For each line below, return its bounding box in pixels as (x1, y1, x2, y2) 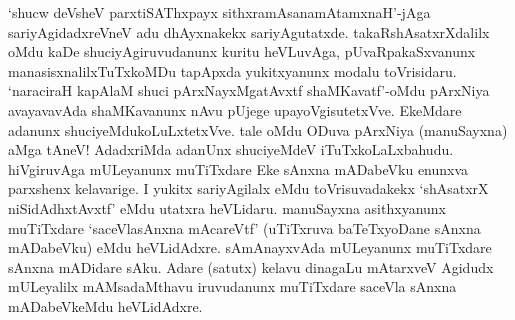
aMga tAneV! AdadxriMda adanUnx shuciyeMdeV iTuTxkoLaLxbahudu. (8, 139, 454, 160)
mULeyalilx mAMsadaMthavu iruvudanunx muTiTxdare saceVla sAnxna (8, 276, 457, 297)
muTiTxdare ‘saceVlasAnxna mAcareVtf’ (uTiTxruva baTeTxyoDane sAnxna (8, 217, 481, 238)
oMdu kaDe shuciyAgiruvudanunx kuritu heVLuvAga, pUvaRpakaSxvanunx (8, 41, 476, 62)
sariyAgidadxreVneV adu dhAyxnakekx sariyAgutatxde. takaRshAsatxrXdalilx (8, 21, 490, 42)
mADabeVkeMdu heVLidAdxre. (8, 295, 203, 316)
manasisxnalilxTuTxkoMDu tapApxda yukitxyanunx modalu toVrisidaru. (8, 60, 457, 81)
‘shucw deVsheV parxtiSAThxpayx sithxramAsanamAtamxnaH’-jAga (8, 2, 431, 22)
